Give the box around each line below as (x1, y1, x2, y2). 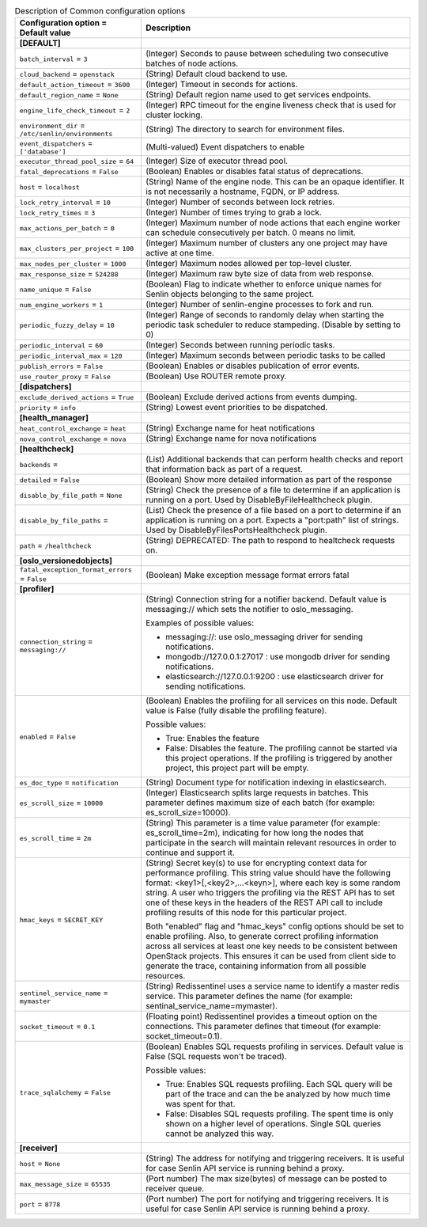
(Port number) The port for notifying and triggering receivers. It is (145, 1194, 389, 1205)
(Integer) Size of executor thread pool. (145, 155, 289, 166)
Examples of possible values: (145, 617, 255, 629)
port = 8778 (19, 1199, 61, 1210)
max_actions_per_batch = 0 (19, 222, 115, 234)
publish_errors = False (19, 360, 104, 371)
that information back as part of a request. (145, 464, 304, 475)
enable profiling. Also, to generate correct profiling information (145, 931, 379, 942)
